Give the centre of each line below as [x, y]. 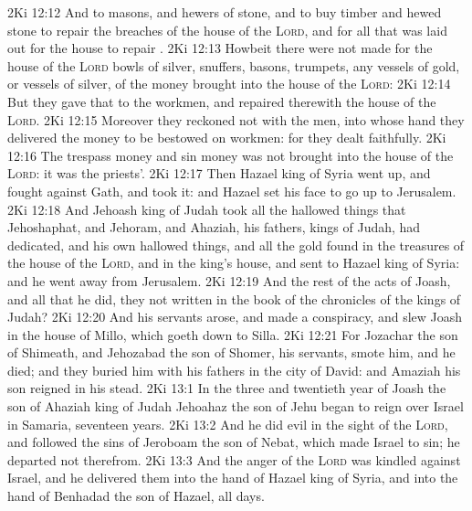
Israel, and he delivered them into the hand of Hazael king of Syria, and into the [233, 478]
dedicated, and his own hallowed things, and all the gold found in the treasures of [236, 245]
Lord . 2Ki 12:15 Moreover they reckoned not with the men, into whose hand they [236, 119]
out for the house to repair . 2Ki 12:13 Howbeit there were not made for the [220, 48]
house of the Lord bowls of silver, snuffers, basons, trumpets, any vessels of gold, [234, 65]
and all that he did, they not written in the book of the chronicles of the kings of [234, 298]
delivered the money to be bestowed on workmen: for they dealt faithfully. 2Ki [227, 138]
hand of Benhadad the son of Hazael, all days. [136, 496]
